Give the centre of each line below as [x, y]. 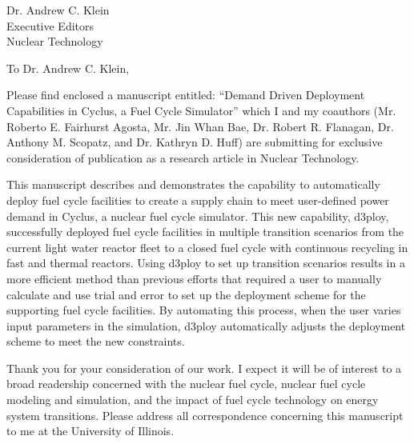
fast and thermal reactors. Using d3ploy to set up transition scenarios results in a [206, 263]
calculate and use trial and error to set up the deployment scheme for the [186, 294]
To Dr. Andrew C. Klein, [68, 68]
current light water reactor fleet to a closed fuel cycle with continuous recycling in [207, 247]
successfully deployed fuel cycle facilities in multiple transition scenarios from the [205, 232]
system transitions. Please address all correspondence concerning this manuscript [205, 415]
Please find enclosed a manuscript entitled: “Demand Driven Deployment [186, 95]
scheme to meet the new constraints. [96, 341]
